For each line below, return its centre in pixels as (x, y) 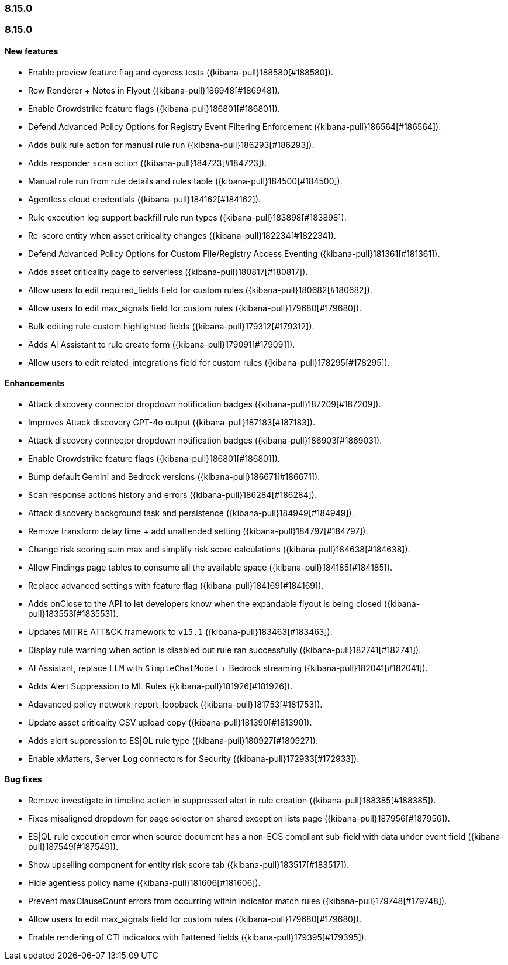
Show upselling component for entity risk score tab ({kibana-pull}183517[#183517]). (189, 865)
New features (32, 51)
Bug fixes (23, 779)
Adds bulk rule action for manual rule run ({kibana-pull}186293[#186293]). (171, 145)
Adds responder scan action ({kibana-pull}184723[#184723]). (148, 163)
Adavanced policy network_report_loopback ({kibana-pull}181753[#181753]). (175, 704)
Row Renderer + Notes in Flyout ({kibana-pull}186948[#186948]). (154, 90)
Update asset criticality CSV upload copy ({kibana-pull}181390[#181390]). (170, 722)
